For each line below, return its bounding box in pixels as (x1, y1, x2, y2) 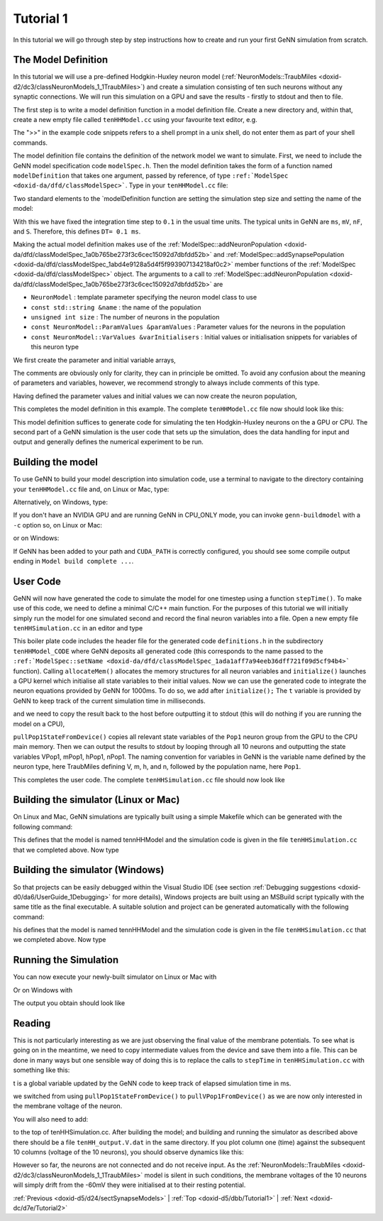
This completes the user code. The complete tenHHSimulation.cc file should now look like (13, 775, 285, 784)
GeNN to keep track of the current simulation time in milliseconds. (13, 696, 206, 705)
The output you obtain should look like (13, 999, 126, 1007)
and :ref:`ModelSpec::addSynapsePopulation (213, 250, 345, 258)
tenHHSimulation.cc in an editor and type (13, 624, 143, 633)
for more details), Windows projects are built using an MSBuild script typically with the (112, 892, 365, 901)
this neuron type (30, 343, 79, 351)
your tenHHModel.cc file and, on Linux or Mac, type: (13, 485, 170, 493)
